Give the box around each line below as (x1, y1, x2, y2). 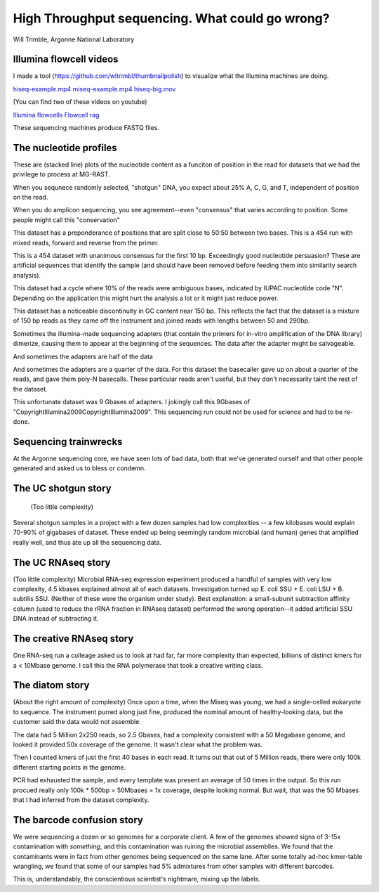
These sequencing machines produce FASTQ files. (13, 124, 159, 132)
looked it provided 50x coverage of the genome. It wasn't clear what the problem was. (13, 740, 263, 749)
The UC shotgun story (13, 482, 112, 495)
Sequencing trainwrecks (13, 436, 123, 448)
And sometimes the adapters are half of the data (13, 352, 154, 361)
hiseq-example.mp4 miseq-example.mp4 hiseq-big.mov (13, 84, 176, 93)
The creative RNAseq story (13, 633, 134, 645)
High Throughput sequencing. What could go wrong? (13, 11, 330, 26)
